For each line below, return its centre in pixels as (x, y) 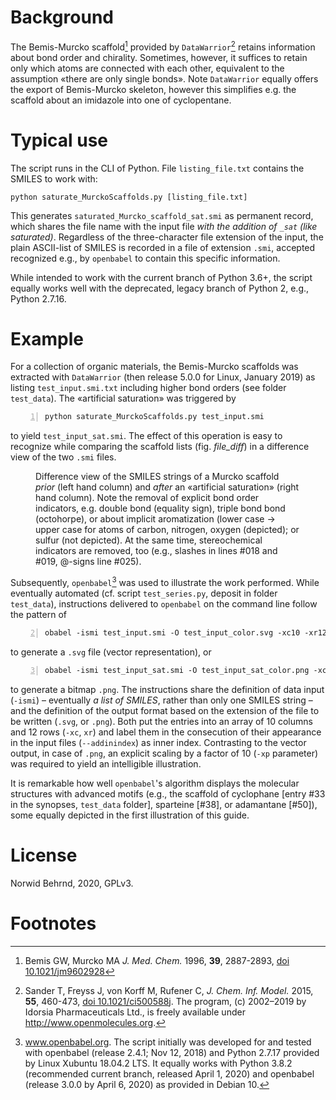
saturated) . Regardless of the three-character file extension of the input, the (167, 237)
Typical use (59, 140)
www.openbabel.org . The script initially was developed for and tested (168, 1042)
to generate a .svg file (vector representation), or (111, 652)
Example (47, 338)
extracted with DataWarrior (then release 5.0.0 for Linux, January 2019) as (163, 377)
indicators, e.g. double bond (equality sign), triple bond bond (160, 508)
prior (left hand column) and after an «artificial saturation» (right (167, 487)
